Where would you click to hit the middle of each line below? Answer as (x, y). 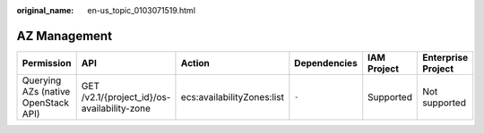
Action (195, 62)
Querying (42, 80)
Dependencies (326, 62)
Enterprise (445, 57)
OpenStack (46, 103)
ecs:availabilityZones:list (232, 96)
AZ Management (64, 36)
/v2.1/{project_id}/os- (126, 96)
